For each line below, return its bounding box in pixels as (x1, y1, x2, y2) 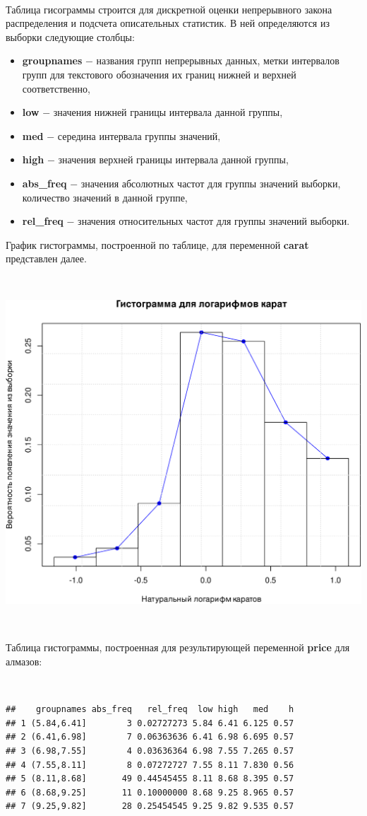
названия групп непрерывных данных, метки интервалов (96, 53, 339, 68)
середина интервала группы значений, (57, 128, 221, 143)
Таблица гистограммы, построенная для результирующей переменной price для (6, 640, 350, 655)
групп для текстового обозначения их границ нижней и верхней (22, 66, 296, 81)
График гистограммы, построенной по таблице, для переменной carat (6, 237, 309, 252)
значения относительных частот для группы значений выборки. (78, 214, 350, 228)
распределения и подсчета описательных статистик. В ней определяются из (6, 16, 330, 30)
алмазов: (6, 653, 42, 668)
